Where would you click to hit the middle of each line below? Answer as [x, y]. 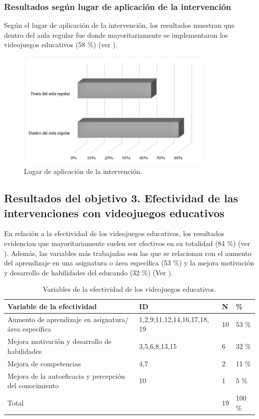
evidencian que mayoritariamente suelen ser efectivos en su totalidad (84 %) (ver [127, 243]
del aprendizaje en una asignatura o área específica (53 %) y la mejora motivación [129, 263]
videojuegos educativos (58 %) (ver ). [61, 44]
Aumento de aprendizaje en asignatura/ [68, 319]
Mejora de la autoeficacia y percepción [66, 376]
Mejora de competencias [44, 363]
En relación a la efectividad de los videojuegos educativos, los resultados [114, 233]
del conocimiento [33, 385]
